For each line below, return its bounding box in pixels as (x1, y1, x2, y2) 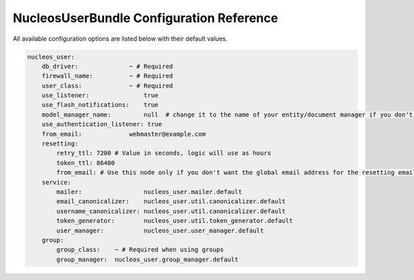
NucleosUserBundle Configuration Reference (12, 10, 279, 26)
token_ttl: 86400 (56, 159, 115, 167)
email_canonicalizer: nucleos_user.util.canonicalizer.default (56, 197, 286, 206)
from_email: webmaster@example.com (41, 130, 206, 138)
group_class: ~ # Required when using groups (56, 246, 224, 254)
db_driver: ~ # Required (41, 62, 173, 70)
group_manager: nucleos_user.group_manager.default (56, 255, 239, 263)
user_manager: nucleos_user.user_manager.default (56, 226, 264, 234)
